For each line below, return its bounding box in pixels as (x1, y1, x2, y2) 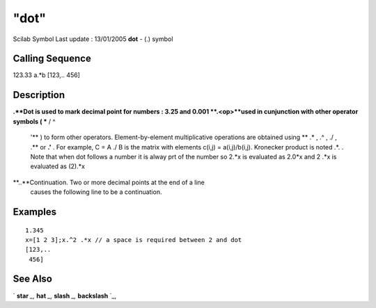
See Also (13, 273, 52, 285)
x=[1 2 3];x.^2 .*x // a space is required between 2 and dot (25, 236, 242, 243)
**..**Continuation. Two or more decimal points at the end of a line (13, 178, 205, 186)
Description (13, 89, 65, 101)
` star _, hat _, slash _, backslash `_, (13, 291, 117, 300)
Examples (13, 206, 57, 218)
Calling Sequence (13, 53, 92, 65)
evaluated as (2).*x (30, 162, 85, 170)
